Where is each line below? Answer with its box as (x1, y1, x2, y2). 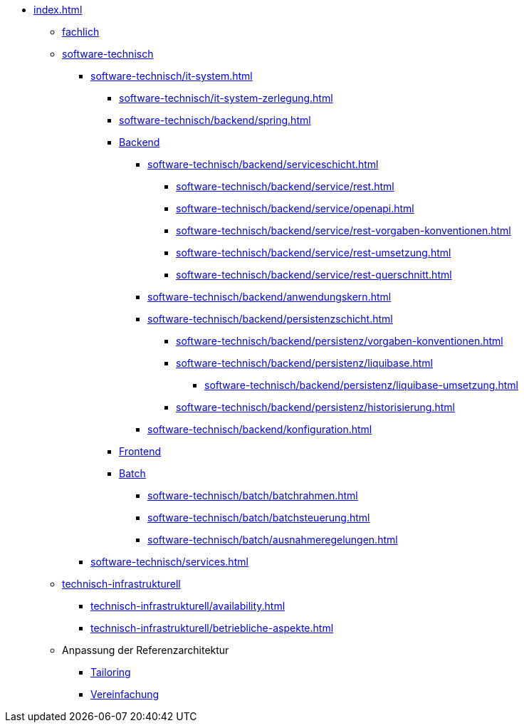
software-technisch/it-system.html (90, 70, 253, 82)
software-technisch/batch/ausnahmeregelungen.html (147, 534, 398, 546)
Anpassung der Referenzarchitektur (62, 644, 229, 656)
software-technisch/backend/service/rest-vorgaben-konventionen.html (176, 224, 511, 236)
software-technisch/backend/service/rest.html (176, 180, 394, 192)
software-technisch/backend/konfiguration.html (147, 423, 372, 435)
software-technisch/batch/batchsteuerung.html (147, 511, 370, 524)
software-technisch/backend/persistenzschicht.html (147, 313, 393, 325)
